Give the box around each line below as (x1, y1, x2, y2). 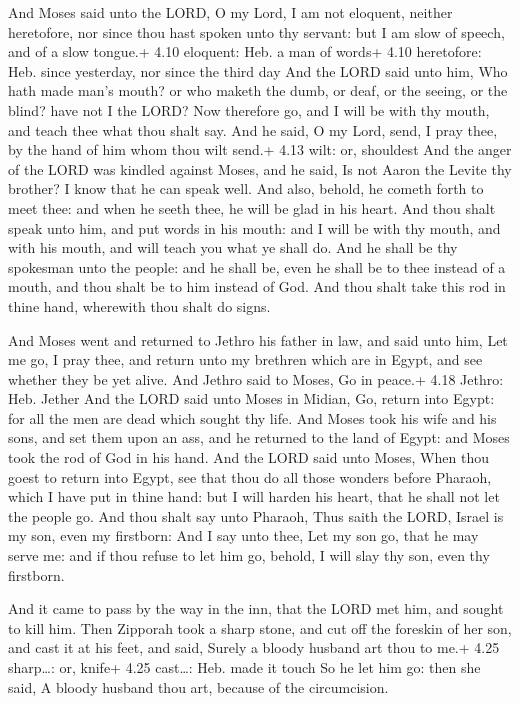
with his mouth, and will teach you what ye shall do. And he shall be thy (8, 237, 458, 258)
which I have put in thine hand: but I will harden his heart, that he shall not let (8, 486, 500, 507)
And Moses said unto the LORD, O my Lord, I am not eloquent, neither (8, 2, 453, 22)
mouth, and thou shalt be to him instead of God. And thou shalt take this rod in (8, 276, 506, 297)
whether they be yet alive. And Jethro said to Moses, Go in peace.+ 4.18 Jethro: (8, 368, 504, 389)
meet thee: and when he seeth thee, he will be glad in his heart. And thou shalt (8, 197, 496, 218)
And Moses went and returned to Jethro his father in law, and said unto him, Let (8, 329, 508, 350)
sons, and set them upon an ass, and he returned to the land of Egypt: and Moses (8, 427, 510, 448)
